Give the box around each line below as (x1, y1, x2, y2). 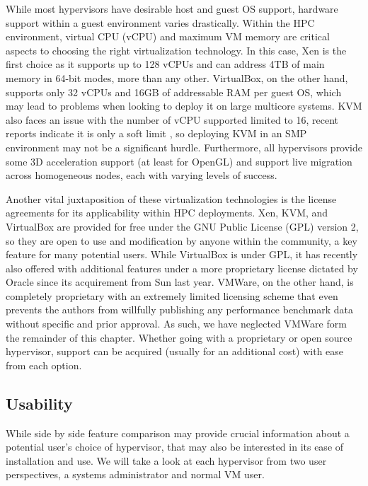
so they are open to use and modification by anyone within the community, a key (6, 233, 357, 248)
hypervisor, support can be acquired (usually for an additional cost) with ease (6, 344, 344, 359)
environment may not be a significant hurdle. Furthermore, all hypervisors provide (6, 139, 363, 154)
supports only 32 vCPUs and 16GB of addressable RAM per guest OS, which (6, 84, 342, 99)
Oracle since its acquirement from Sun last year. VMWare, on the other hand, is (6, 274, 354, 289)
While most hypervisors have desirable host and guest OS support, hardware (6, 1, 338, 16)
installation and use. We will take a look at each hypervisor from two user (6, 453, 327, 468)
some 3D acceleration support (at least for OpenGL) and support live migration (6, 154, 352, 168)
